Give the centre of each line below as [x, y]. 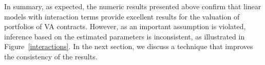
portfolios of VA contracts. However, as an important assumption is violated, [125, 26]
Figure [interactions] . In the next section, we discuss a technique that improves [129, 46]
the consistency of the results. [51, 56]
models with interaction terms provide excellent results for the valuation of [122, 16]
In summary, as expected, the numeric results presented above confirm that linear [133, 6]
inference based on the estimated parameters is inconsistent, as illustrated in [125, 36]
